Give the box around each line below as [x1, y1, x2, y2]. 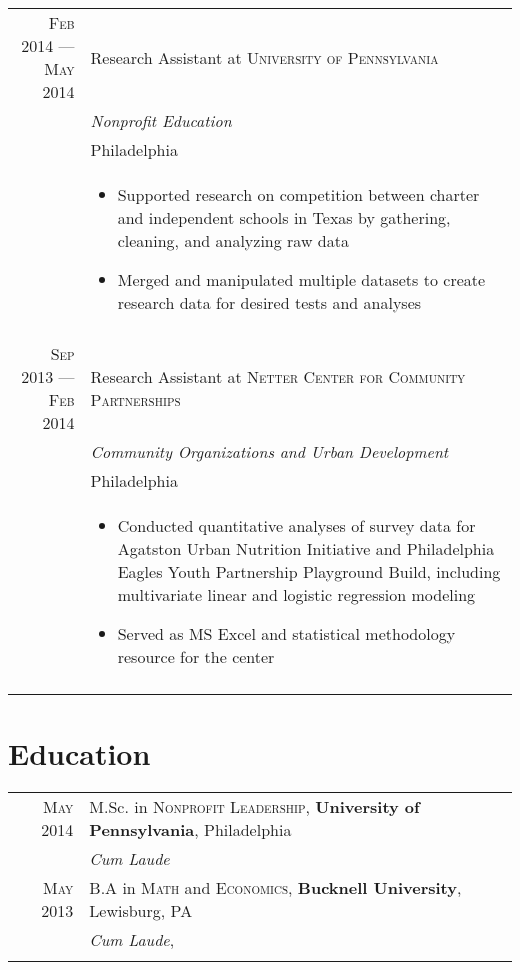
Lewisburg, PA [89, 899, 193, 923]
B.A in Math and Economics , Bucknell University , [89, 876, 462, 900]
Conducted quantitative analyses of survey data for [117, 514, 476, 537]
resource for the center [117, 645, 275, 668]
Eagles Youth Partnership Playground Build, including [117, 560, 501, 583]
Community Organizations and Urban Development [90, 440, 449, 463]
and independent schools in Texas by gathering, [117, 206, 451, 229]
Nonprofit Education [90, 109, 232, 132]
